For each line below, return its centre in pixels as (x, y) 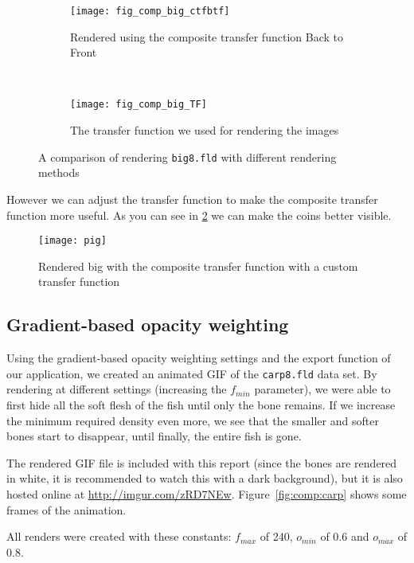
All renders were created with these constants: (119, 536)
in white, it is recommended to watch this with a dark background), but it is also (205, 478)
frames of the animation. (66, 509)
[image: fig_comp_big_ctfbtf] (150, 11)
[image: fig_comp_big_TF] (139, 105)
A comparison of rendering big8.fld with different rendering (187, 156)
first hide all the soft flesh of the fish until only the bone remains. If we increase (201, 405)
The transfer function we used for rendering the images (205, 130)
